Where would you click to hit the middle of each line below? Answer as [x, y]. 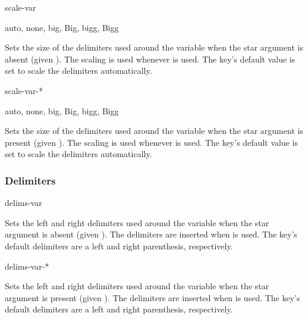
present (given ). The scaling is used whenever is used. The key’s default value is [151, 142]
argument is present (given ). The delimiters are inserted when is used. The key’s [153, 297]
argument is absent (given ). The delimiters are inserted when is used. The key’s [151, 234]
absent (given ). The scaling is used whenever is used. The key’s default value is [150, 59]
